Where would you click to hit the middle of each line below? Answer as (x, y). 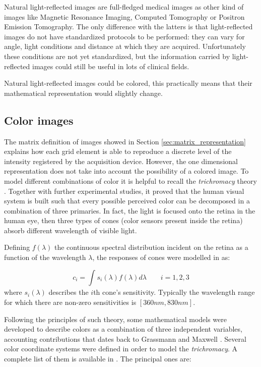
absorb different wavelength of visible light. (71, 230)
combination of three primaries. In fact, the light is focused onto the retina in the (130, 210)
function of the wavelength (45, 257)
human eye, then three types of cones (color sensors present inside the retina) (123, 220)
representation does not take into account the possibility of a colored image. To (126, 171)
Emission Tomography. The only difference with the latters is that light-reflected (128, 27)
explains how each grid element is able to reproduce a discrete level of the (118, 151)
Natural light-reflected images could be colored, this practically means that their (128, 83)
